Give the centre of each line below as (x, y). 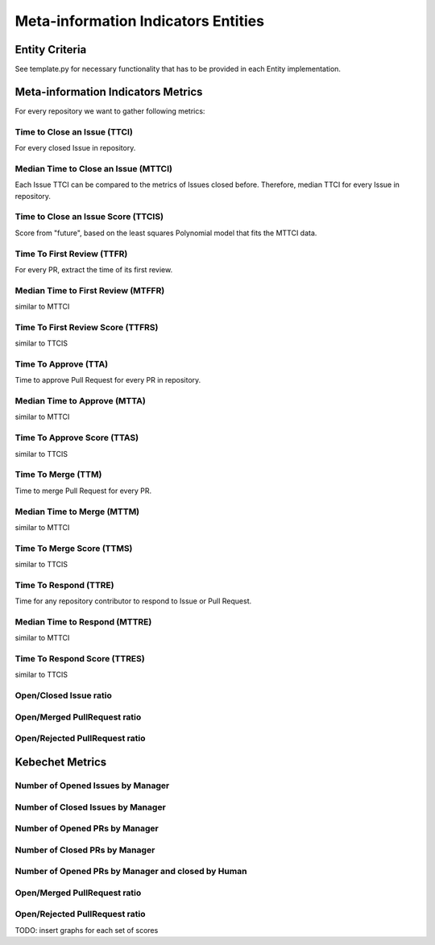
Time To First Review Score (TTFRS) (87, 327)
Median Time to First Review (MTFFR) (90, 290)
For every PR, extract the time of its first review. (94, 269)
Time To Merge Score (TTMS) (74, 548)
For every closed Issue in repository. (75, 148)
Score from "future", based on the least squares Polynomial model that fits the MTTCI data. (166, 233)
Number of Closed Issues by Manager (91, 807)
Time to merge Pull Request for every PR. (83, 491)
